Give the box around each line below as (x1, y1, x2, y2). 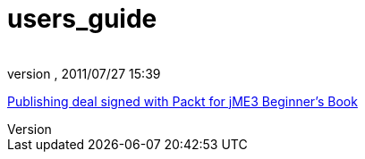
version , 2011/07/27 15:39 (7, 65, 161, 81)
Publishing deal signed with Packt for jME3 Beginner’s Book (7, 93, 358, 109)
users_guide (7, 4, 157, 34)
